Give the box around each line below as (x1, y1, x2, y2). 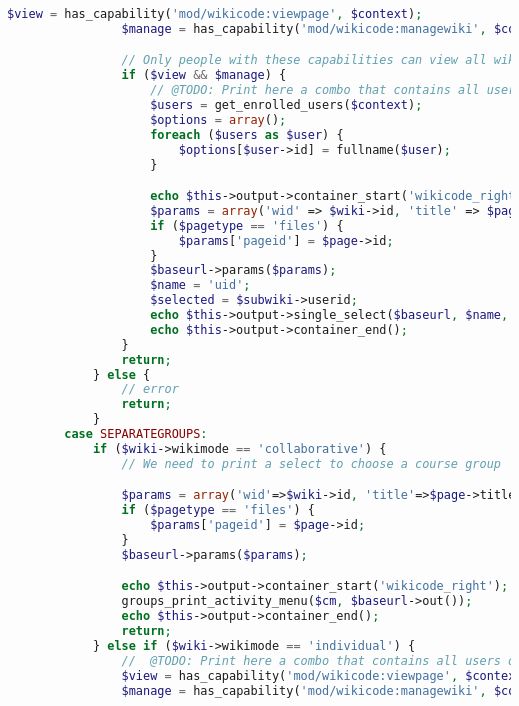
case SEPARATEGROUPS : (64, 427, 208, 442)
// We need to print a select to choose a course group (121, 456, 501, 471)
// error (121, 382, 179, 397)
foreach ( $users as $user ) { (150, 127, 344, 142)
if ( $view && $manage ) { (121, 68, 287, 83)
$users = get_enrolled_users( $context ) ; (150, 98, 423, 113)
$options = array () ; (150, 112, 287, 127)
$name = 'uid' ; (150, 278, 251, 293)
